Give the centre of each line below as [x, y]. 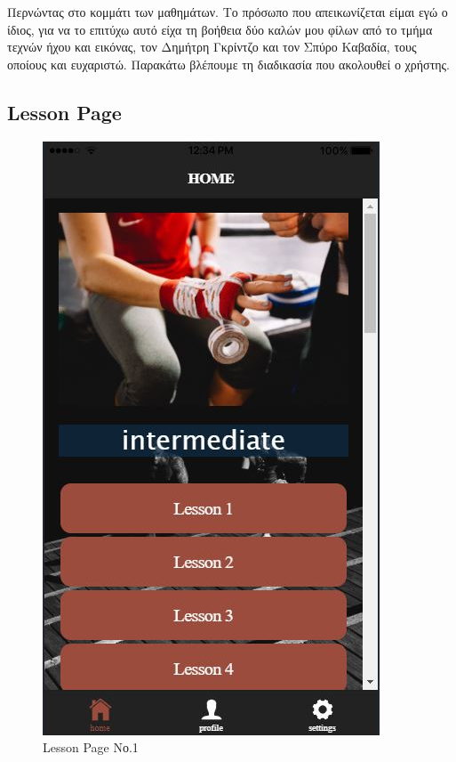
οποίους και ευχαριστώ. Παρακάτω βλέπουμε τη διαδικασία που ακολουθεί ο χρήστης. [229, 64]
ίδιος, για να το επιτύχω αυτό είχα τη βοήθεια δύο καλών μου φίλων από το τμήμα [220, 29]
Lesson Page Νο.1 [91, 747]
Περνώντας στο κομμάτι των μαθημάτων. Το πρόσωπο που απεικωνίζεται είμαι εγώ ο [228, 12]
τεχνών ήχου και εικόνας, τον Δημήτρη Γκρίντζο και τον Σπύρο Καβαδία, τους [212, 47]
